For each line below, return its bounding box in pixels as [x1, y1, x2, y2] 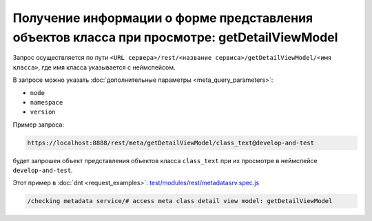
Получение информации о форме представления [12, 10, 313, 25]
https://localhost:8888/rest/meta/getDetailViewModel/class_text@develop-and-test [27, 138, 315, 147]
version [30, 108, 56, 116]
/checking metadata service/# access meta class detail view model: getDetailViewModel [27, 197, 333, 205]
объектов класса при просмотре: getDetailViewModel [12, 30, 338, 45]
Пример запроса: [12, 120, 65, 129]
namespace [30, 98, 63, 106]
